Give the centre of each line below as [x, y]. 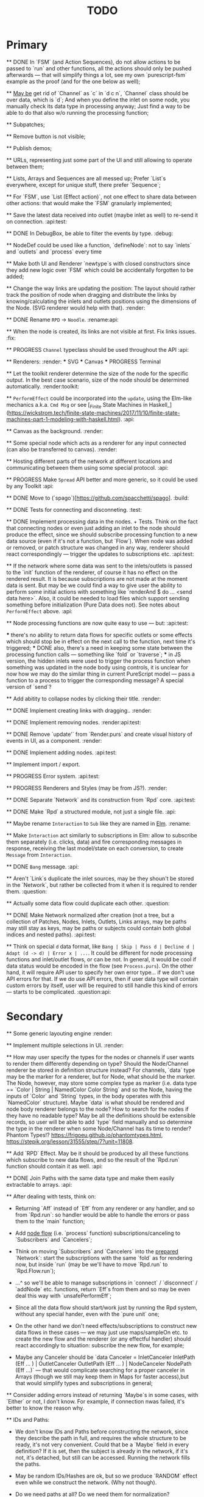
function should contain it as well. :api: [55, 1166]
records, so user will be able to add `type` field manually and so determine [100, 1122]
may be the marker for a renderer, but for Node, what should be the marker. [101, 1076]
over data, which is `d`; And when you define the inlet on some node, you [98, 100]
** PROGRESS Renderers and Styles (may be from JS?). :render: [87, 788]
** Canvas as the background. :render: [55, 431]
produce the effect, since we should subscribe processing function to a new [102, 534]
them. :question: [27, 891]
